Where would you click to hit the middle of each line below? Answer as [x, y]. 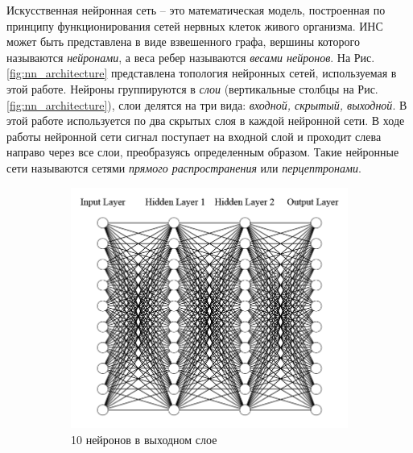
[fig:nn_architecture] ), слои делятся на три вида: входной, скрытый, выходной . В [207, 104]
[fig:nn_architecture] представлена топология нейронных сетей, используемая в [202, 73]
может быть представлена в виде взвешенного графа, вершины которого [183, 42]
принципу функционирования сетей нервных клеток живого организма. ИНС [195, 25]
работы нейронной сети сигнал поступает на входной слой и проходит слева [194, 136]
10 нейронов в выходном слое [144, 439]
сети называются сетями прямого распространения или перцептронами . [184, 167]
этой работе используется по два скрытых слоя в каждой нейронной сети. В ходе [206, 121]
